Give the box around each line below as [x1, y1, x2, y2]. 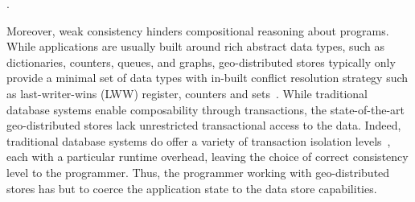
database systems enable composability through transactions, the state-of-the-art [6, 101, 405, 117]
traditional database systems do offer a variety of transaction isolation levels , [6, 132, 391, 149]
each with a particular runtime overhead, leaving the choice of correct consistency [6, 148, 409, 165]
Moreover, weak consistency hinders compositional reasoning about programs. [6, 22, 389, 39]
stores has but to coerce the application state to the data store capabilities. [6, 179, 377, 196]
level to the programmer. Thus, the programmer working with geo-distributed [6, 163, 390, 180]
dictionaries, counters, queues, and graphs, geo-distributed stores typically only [6, 53, 396, 70]
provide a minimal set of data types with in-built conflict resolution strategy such [6, 69, 409, 86]
